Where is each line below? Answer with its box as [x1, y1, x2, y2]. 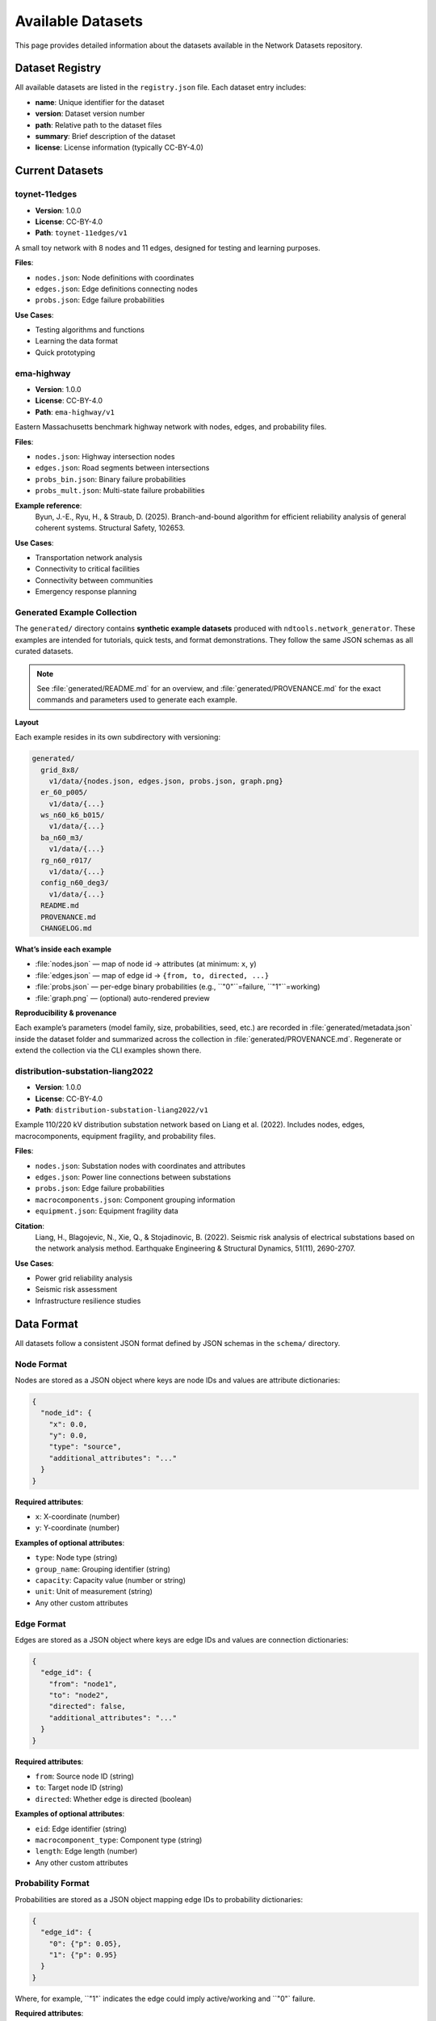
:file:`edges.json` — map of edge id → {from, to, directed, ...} [35, 970, 270, 980]
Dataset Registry [15, 61, 102, 75]
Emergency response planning [35, 587, 137, 597]
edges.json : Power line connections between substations [35, 1172, 232, 1182]
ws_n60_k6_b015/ [40, 811, 105, 820]
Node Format [15, 1358, 68, 1369]
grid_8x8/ [40, 765, 80, 774]
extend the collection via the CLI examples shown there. [15, 1045, 202, 1055]
